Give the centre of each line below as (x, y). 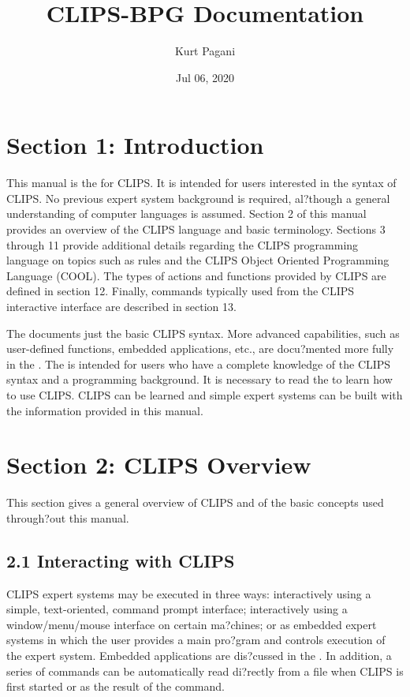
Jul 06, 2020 (205, 77)
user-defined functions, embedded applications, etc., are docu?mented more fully (200, 348)
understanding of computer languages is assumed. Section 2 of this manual (186, 214)
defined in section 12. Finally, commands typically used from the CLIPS (181, 291)
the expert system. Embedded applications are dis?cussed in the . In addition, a (199, 656)
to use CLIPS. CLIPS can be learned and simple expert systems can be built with (205, 394)
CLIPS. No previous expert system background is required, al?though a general (198, 198)
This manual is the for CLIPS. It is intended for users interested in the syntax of (201, 183)
